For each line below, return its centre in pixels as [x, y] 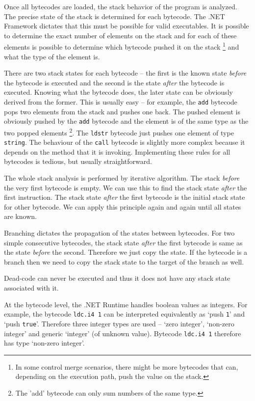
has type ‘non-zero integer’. [44, 343]
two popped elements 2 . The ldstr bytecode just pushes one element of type [119, 132]
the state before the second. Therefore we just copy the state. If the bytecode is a [126, 252]
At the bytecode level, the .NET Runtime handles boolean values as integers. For [126, 304]
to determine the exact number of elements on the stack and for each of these [120, 35]
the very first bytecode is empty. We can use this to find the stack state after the [126, 187]
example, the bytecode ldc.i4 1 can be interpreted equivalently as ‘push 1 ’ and [124, 314]
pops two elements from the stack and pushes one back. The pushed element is [122, 111]
